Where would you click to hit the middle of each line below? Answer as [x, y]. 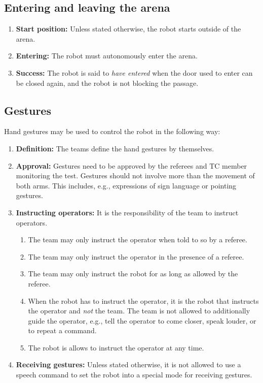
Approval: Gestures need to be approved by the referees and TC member [131, 165]
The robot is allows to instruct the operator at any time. [116, 347]
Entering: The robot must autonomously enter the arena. [107, 56]
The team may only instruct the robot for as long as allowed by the [133, 274]
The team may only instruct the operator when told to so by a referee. [138, 240]
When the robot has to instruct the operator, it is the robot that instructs [143, 300]
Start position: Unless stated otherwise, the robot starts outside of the [128, 29]
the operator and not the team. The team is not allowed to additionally [139, 311]
